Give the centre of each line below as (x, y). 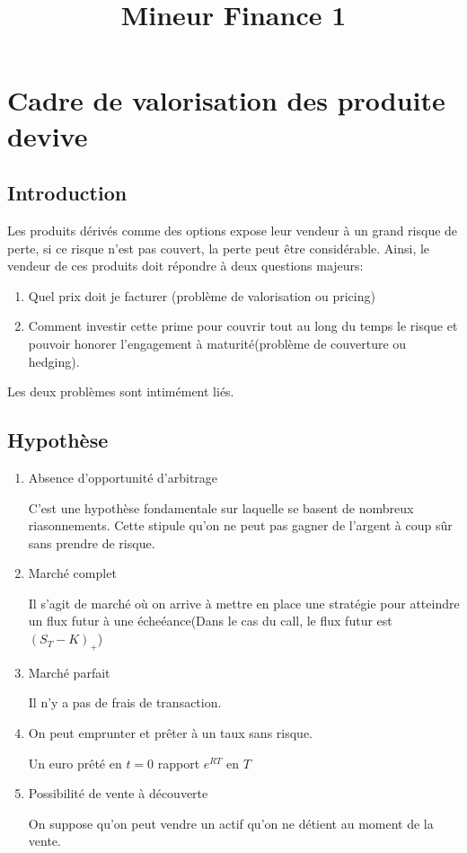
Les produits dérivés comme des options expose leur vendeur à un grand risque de (233, 230)
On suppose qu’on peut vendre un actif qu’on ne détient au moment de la (231, 823)
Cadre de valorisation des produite (226, 100)
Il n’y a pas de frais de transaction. (125, 702)
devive (48, 135)
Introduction (67, 193)
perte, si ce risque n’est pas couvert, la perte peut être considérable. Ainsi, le (219, 248)
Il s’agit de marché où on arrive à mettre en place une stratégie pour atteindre (244, 603)
